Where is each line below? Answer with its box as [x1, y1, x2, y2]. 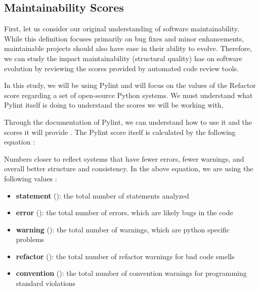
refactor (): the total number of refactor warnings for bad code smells [16, 251, 235, 261]
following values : [4, 173, 57, 183]
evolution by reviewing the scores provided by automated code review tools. [4, 63, 239, 73]
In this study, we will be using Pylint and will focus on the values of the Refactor [4, 80, 256, 90]
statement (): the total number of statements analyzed [16, 190, 189, 201]
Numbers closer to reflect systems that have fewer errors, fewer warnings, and [4, 153, 244, 164]
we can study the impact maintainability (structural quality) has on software [4, 53, 242, 63]
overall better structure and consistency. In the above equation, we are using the [4, 163, 253, 174]
